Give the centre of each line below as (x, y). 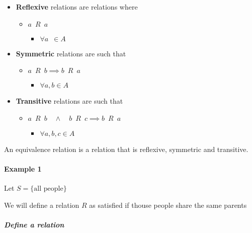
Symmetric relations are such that (71, 53)
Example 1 (23, 168)
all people (49, 189)
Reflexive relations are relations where (77, 7)
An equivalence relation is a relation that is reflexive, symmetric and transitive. (126, 149)
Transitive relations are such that (69, 101)
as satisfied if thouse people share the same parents (168, 205)
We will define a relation (42, 205)
